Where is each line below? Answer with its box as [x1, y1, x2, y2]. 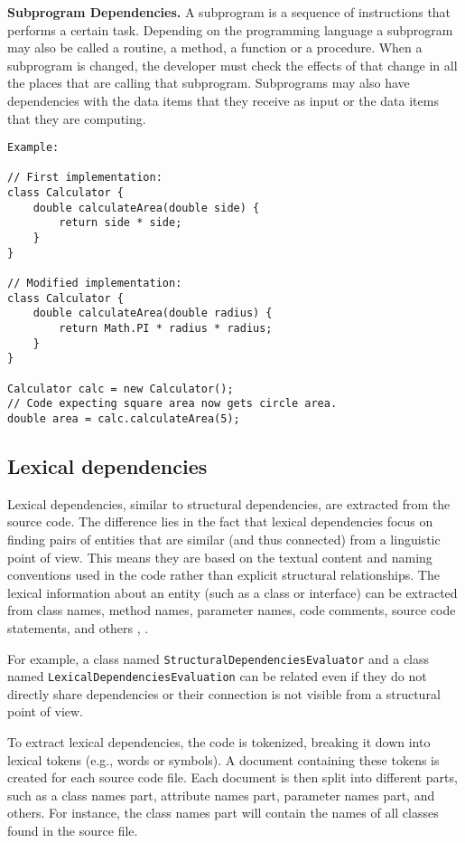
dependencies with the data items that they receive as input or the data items [7, 90, 439, 109]
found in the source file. [7, 821, 138, 840]
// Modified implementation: [7, 277, 182, 290]
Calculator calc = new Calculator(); [7, 382, 234, 395]
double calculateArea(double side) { [33, 201, 260, 214]
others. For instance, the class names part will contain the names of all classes [7, 803, 439, 822]
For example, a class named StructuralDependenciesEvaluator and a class [7, 649, 430, 668]
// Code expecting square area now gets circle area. [7, 397, 338, 411]
